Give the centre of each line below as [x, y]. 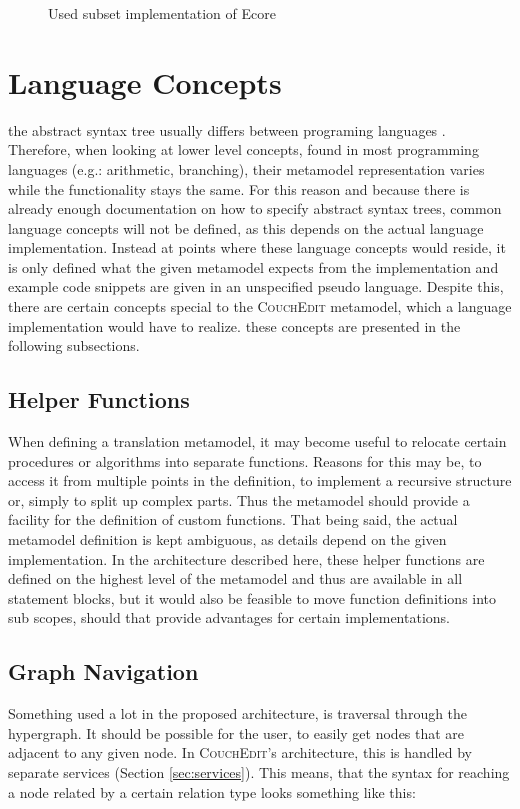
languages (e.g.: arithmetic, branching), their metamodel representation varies [246, 168]
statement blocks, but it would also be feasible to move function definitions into [252, 597]
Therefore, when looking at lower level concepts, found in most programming [243, 149]
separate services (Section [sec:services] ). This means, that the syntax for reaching [259, 771]
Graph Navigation [103, 671]
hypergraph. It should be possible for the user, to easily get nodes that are [236, 732]
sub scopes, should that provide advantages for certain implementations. [229, 617]
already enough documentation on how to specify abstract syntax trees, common [255, 208]
